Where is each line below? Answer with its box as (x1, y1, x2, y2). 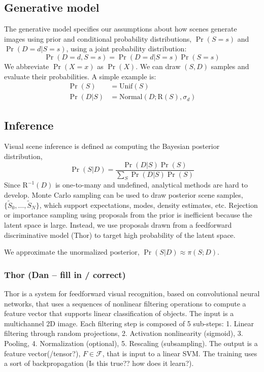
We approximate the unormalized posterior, (4, 246, 140, 257)
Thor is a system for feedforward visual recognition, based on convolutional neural (4, 288, 260, 299)
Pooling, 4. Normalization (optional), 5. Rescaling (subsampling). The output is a (4, 338, 258, 349)
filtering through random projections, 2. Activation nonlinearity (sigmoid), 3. (4, 328, 243, 338)
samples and (211, 60, 249, 71)
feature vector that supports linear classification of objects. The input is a (4, 308, 234, 319)
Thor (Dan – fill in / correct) (4, 268, 126, 281)
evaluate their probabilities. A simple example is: (4, 71, 156, 81)
